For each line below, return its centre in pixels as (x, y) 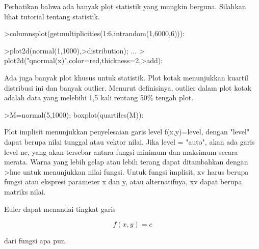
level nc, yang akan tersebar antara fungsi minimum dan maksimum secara (121, 151)
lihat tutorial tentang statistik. (52, 16)
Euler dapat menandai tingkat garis (60, 209)
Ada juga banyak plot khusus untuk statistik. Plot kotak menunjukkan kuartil (126, 77)
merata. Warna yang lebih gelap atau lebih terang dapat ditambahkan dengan (126, 162)
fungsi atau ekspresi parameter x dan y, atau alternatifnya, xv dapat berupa (123, 182)
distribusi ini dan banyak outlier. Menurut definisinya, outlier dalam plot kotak (128, 87)
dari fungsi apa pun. (36, 241)
